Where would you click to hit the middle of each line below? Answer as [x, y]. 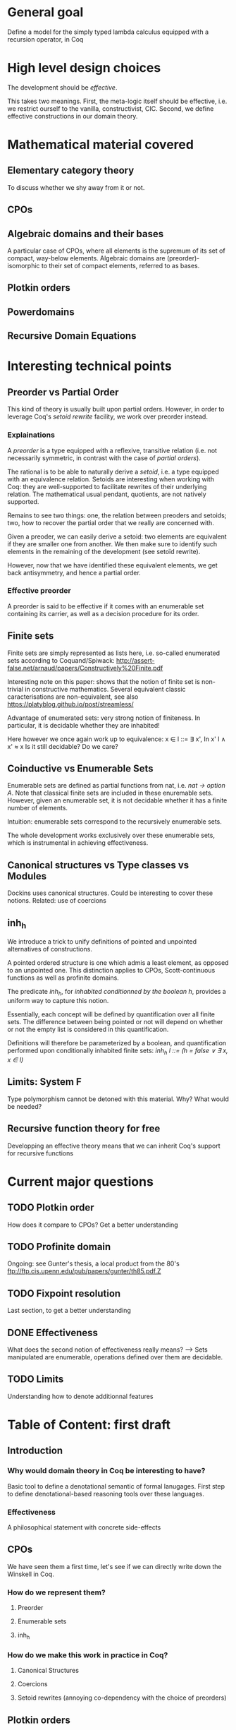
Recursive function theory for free [84, 1129]
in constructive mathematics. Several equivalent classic [105, 689]
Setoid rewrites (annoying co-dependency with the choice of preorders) [122, 1698]
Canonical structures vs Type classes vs [98, 865]
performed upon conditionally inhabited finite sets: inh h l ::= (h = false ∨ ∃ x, [118, 1051]
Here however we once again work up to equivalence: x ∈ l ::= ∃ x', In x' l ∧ [117, 739]
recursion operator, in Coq [45, 39]
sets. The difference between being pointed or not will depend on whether [115, 1022]
